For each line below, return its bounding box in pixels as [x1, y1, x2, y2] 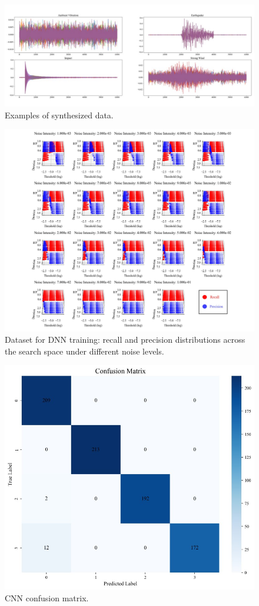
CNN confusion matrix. [5, 591, 89, 604]
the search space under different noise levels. [5, 345, 164, 357]
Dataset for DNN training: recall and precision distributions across [5, 333, 245, 346]
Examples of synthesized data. [5, 108, 114, 121]
